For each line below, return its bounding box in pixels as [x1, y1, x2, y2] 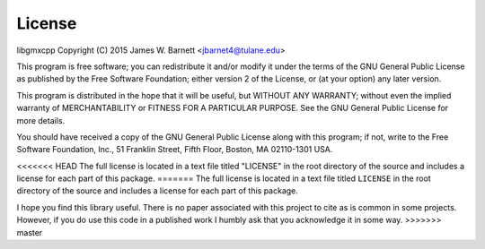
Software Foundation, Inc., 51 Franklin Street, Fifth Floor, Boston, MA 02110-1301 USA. [16, 144, 333, 155]
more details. [16, 115, 66, 125]
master [16, 227, 43, 237]
